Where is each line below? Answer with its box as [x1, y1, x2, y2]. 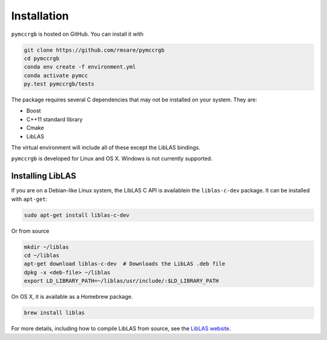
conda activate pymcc [24, 72, 88, 79]
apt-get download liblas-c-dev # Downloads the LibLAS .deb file [24, 260, 225, 267]
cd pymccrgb [24, 55, 60, 62]
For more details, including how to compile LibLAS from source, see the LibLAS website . [11, 325, 231, 332]
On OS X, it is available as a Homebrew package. [11, 293, 133, 301]
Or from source [11, 227, 50, 234]
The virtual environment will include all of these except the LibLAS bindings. [11, 144, 201, 151]
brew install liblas [24, 310, 85, 316]
